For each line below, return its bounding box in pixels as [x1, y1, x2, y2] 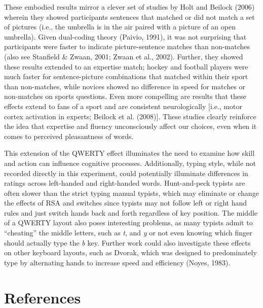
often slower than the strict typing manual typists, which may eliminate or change [4, 187, 259, 198]
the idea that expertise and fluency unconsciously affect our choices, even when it [4, 121, 257, 131]
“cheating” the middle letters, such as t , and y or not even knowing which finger [4, 227, 252, 238]
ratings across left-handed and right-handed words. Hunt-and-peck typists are [4, 178, 245, 188]
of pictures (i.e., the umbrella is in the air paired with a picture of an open [4, 21, 236, 32]
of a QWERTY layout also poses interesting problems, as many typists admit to [4, 217, 253, 228]
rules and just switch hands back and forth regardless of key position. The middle [4, 207, 258, 218]
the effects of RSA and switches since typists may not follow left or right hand [4, 197, 247, 208]
